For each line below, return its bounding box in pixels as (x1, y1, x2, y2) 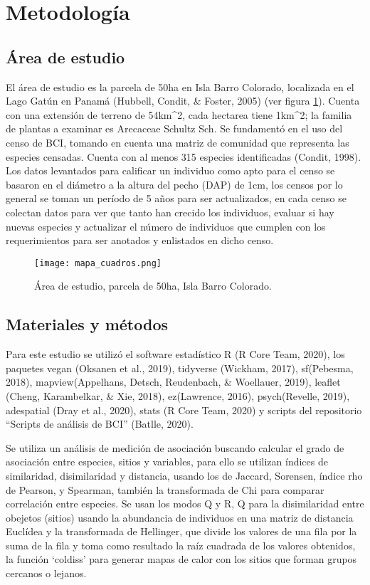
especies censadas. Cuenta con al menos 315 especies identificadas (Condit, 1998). (6, 149, 361, 164)
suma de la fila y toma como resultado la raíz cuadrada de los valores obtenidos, (6, 537, 356, 552)
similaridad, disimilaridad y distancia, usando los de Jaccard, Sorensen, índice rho (6, 468, 363, 483)
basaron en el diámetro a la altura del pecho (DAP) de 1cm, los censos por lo (6, 176, 343, 191)
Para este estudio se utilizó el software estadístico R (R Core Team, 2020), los (6, 347, 345, 362)
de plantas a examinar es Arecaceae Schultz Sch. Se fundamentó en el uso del (6, 121, 343, 136)
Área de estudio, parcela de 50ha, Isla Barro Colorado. (34, 278, 272, 293)
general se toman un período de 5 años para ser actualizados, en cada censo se (6, 191, 347, 206)
